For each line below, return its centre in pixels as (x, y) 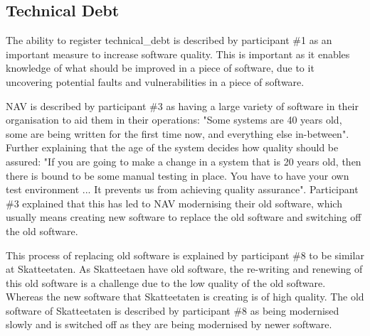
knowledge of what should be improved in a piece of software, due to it (160, 68)
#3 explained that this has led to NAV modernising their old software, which (174, 203)
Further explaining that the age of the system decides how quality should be (172, 147)
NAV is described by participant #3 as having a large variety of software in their (182, 105)
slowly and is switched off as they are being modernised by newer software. (169, 324)
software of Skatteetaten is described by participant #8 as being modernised (173, 310)
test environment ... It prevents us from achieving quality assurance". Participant (182, 189)
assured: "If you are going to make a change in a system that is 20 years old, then (184, 161)
